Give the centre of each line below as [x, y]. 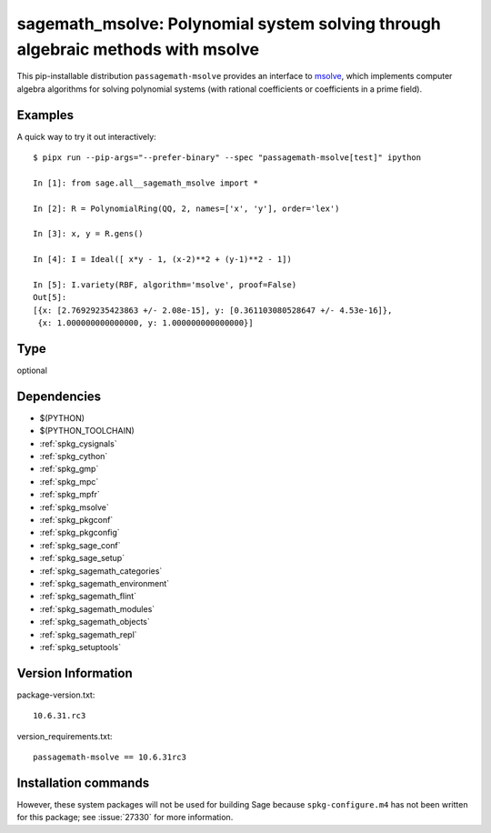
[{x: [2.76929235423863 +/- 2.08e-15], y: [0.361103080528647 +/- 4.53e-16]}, [213, 310]
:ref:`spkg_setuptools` [80, 647]
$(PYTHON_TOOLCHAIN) [87, 431]
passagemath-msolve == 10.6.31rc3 [110, 758]
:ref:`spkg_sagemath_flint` [88, 597]
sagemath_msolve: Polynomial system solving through [229, 24]
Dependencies [59, 396]
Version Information [75, 673]
